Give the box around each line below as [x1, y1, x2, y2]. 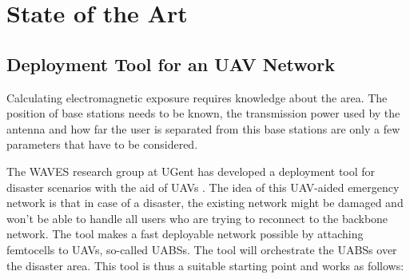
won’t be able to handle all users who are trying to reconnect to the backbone [6, 209, 388, 226]
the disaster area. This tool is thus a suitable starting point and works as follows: [6, 257, 404, 273]
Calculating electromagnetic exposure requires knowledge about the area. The [6, 89, 388, 106]
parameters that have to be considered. [6, 136, 198, 153]
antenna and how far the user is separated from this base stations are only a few [6, 120, 400, 137]
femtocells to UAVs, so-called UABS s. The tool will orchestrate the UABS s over [6, 241, 397, 257]
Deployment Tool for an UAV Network [6, 51, 335, 76]
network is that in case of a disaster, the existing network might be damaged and [6, 194, 404, 211]
